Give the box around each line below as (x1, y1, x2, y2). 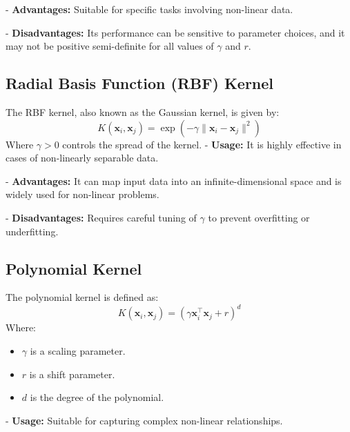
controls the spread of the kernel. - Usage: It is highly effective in (62, 137, 342, 151)
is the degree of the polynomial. (30, 390, 164, 404)
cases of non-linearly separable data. (6, 150, 159, 165)
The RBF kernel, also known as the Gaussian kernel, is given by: (6, 104, 280, 119)
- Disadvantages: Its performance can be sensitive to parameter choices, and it (6, 25, 345, 39)
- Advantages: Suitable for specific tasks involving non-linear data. (6, 2, 293, 16)
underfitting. (6, 224, 59, 238)
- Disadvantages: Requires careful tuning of (6, 210, 197, 224)
